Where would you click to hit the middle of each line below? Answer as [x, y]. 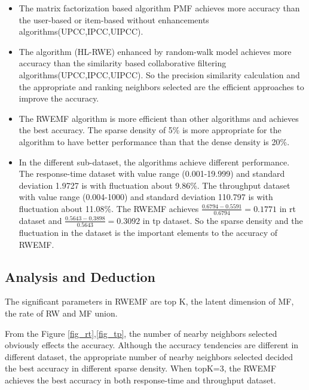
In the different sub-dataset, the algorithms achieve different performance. [154, 162]
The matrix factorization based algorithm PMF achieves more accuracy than [159, 8]
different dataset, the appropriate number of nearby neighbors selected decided [149, 356]
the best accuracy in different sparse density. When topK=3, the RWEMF [141, 368]
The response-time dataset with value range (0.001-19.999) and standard [152, 173]
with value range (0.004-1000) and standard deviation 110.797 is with [146, 197]
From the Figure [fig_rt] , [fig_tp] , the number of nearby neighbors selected [141, 333]
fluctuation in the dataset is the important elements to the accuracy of [148, 233]
